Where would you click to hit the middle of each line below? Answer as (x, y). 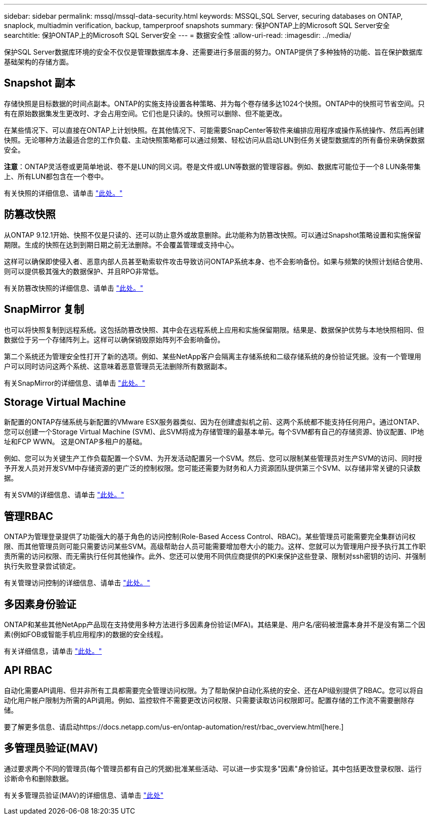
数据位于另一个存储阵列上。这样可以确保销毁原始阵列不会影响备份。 (114, 339)
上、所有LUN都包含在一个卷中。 (56, 176)
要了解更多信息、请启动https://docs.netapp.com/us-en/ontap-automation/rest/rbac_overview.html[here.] (174, 727)
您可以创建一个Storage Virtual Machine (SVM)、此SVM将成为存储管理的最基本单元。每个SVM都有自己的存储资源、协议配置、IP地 (214, 432)
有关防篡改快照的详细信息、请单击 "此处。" (74, 288)
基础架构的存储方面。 (38, 62)
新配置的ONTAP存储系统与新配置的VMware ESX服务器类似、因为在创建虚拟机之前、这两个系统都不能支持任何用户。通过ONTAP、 (214, 422)
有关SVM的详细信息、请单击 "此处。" (64, 495)
